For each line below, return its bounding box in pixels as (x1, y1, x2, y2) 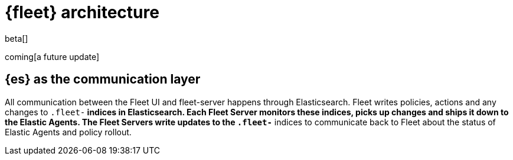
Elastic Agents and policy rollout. (5, 126, 132, 137)
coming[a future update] (5, 51, 100, 62)
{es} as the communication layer (5, 72, 201, 87)
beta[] (5, 33, 28, 44)
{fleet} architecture (5, 2, 159, 22)
